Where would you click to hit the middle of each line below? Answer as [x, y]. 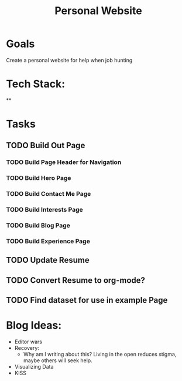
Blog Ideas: [34, 325]
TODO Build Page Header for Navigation [64, 162]
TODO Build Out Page [46, 146]
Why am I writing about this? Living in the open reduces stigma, [100, 355]
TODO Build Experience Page [48, 241]
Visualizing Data [34, 367]
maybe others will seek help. [58, 360]
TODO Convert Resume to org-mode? [75, 280]
